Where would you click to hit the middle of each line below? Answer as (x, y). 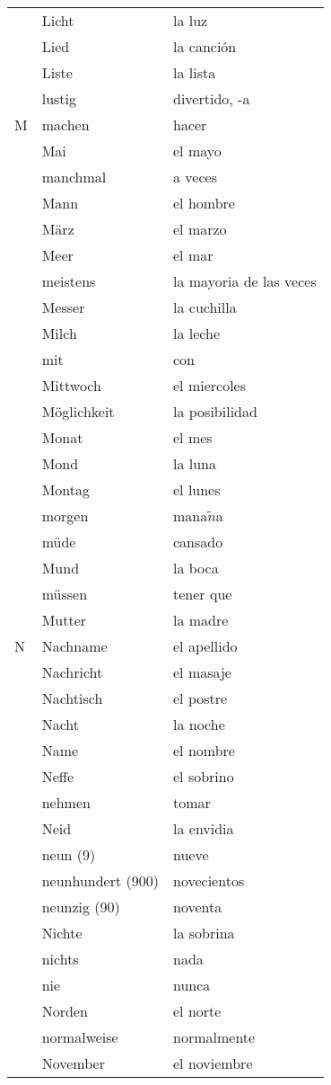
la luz (191, 20)
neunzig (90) (81, 907)
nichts (60, 959)
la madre (201, 620)
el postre (200, 698)
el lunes (197, 489)
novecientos (209, 880)
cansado (198, 542)
